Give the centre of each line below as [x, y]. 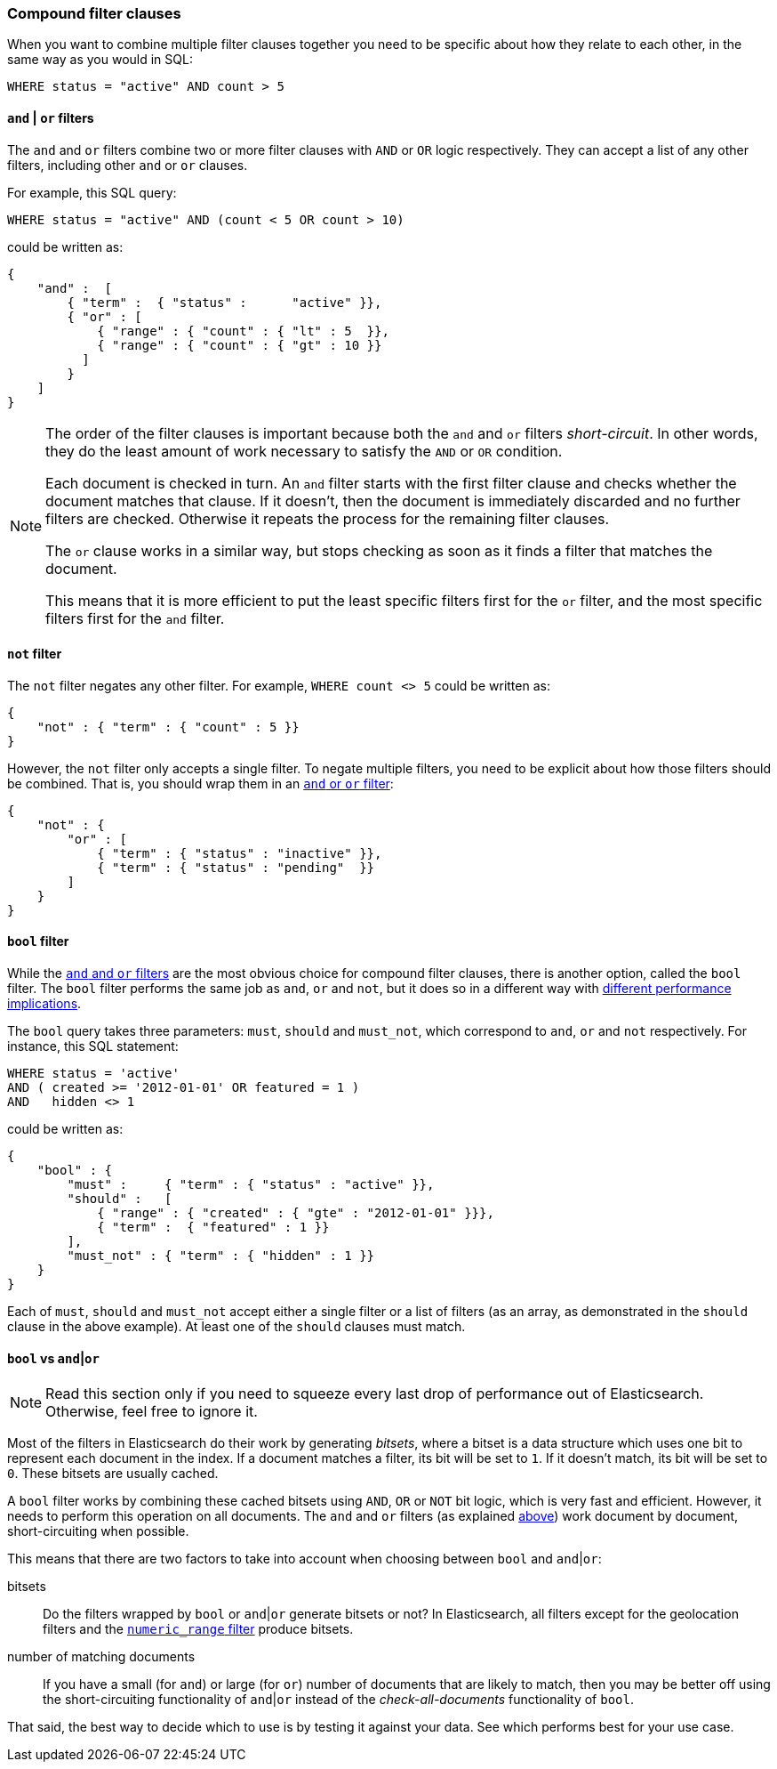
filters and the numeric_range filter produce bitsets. [198, 1629]
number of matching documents [101, 1657]
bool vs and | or [53, 1358]
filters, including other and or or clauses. [128, 165]
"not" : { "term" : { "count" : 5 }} [168, 727]
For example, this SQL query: [92, 192]
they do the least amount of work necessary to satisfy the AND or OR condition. [304, 451]
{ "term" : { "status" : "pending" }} [236, 867]
